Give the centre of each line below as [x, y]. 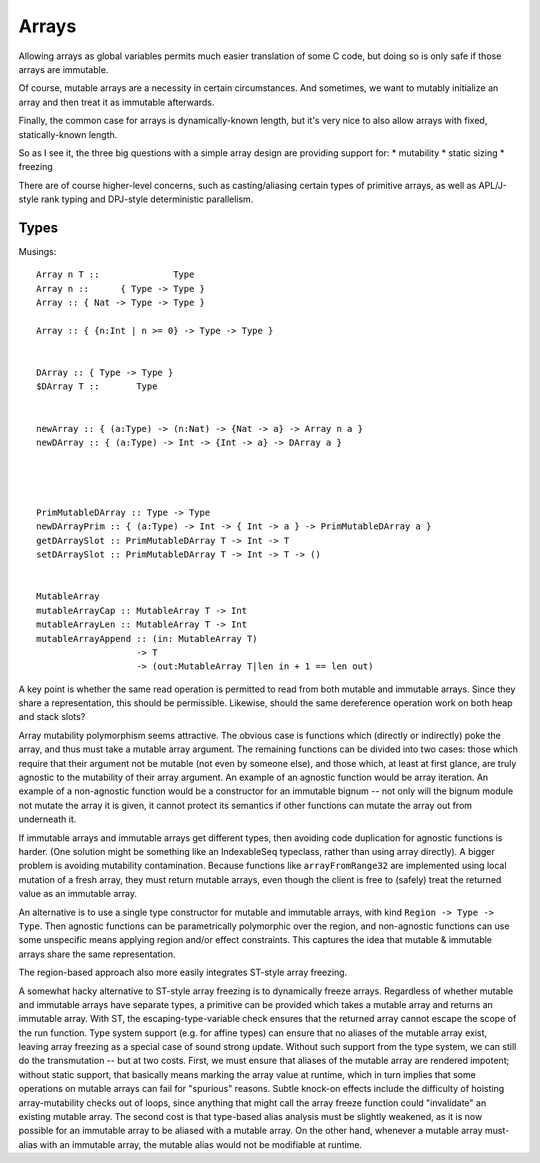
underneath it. [47, 819]
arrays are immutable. [63, 69]
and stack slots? [52, 717]
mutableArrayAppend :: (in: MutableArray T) [147, 638]
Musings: [37, 251]
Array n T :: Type [115, 274]
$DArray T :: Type [97, 386]
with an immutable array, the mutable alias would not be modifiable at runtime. [201, 1144]
